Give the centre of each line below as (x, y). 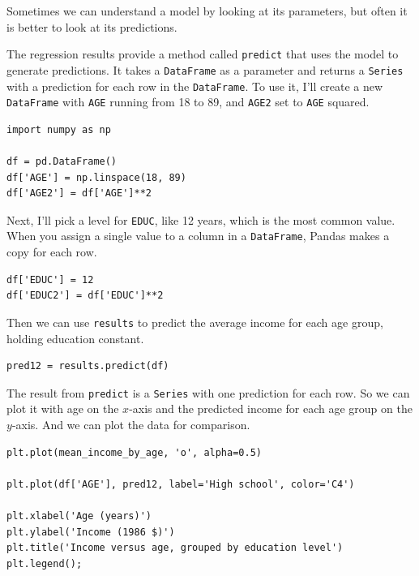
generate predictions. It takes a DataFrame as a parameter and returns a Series (205, 69)
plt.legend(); (45, 563)
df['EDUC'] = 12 (50, 279)
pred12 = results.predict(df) (88, 366)
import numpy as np (59, 129)
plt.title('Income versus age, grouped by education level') (175, 548)
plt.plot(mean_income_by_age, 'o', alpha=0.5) (134, 452)
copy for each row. (52, 252)
